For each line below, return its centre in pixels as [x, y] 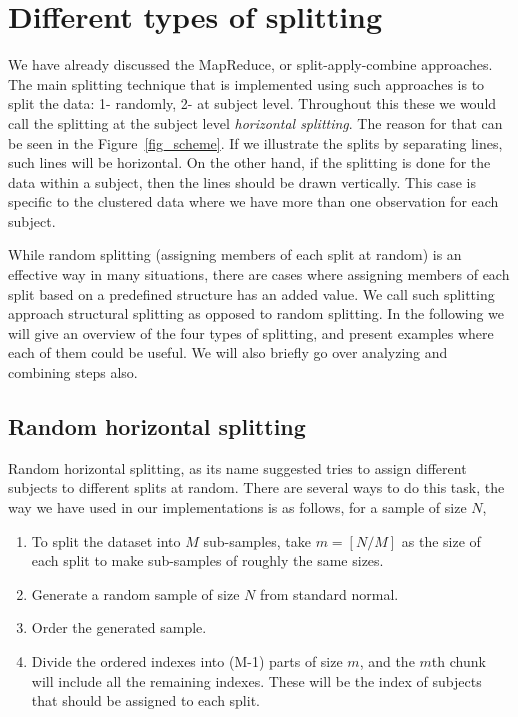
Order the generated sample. [119, 627]
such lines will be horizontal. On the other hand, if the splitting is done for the [249, 162]
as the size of [441, 540]
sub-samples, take [257, 540]
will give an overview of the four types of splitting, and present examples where [251, 332]
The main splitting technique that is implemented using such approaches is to [246, 83]
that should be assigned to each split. [145, 700]
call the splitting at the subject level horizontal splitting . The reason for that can [255, 122]
